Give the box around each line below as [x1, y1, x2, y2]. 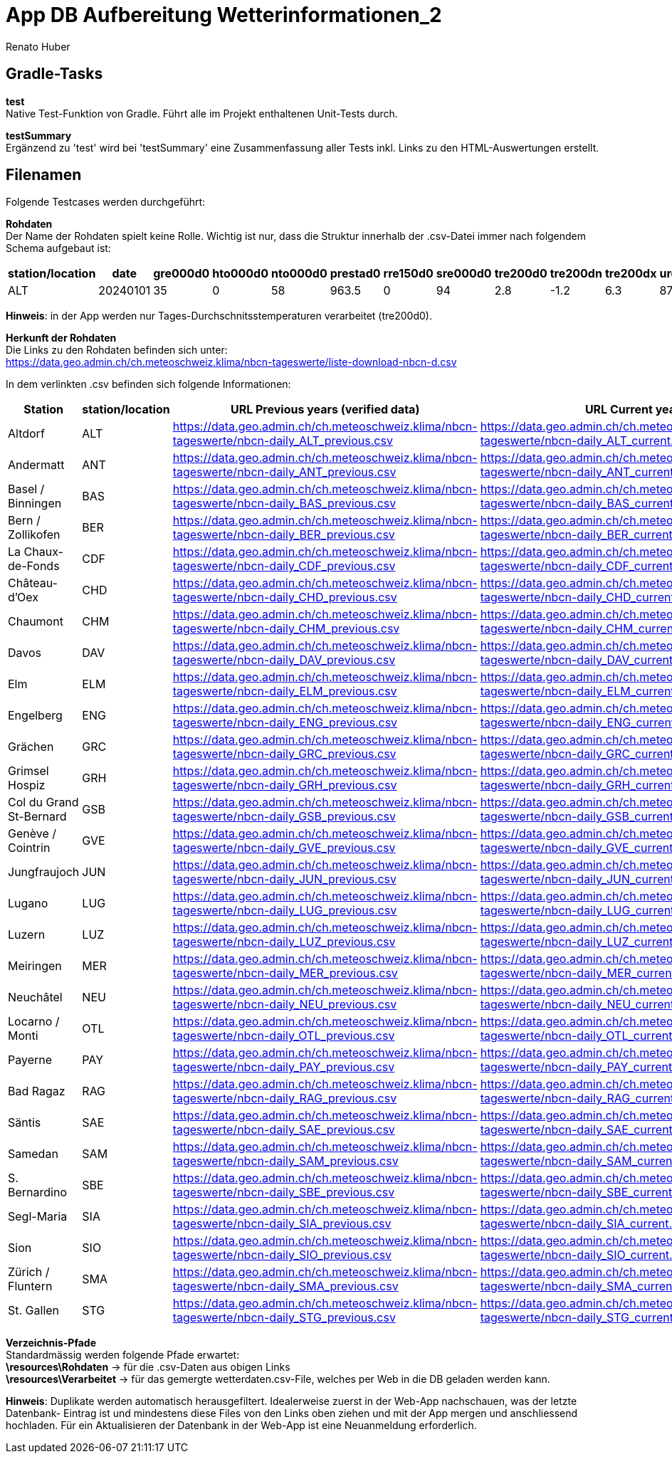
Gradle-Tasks [6, 65, 103, 83]
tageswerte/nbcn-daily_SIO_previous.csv [172, 1248, 392, 1263]
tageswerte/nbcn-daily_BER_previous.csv [172, 527, 395, 542]
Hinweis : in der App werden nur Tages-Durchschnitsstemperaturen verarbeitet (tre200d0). [6, 310, 432, 322]
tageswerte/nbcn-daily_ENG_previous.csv [172, 715, 398, 730]
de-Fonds [8, 559, 60, 574]
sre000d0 [436, 266, 492, 281]
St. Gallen [8, 1303, 60, 1318]
